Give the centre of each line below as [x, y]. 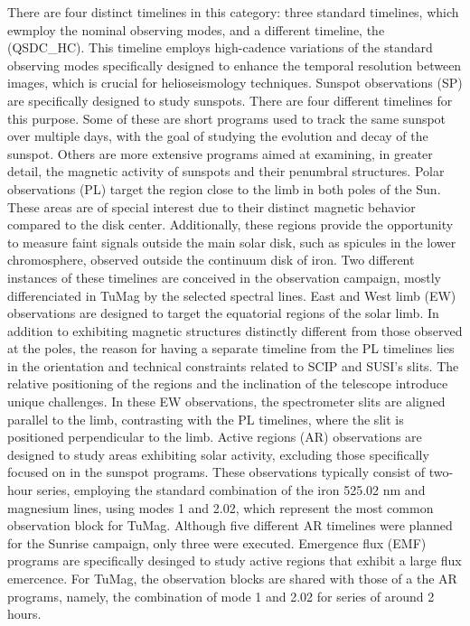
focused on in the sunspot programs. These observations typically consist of [216, 472]
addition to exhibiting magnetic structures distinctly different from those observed [235, 330]
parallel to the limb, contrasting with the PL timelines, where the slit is [206, 419]
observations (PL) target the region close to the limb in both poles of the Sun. [224, 188]
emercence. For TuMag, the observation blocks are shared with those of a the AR [232, 578]
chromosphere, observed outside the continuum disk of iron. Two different [211, 260]
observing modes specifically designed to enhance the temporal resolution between [235, 65]
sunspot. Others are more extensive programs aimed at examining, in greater [220, 153]
